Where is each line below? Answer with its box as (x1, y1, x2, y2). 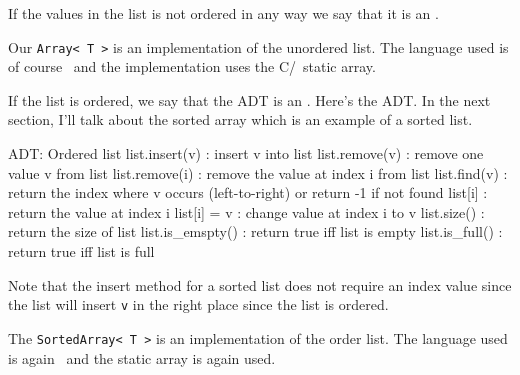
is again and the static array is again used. (8, 347, 276, 368)
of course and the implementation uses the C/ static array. (8, 56, 376, 77)
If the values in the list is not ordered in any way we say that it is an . (8, 3, 439, 23)
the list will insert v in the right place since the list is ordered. (8, 294, 389, 315)
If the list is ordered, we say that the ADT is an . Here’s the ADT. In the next (8, 89, 491, 110)
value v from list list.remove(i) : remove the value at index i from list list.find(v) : (8, 162, 508, 183)
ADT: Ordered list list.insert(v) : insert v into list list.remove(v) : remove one (8, 143, 484, 164)
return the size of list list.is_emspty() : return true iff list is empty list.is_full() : (8, 221, 503, 242)
